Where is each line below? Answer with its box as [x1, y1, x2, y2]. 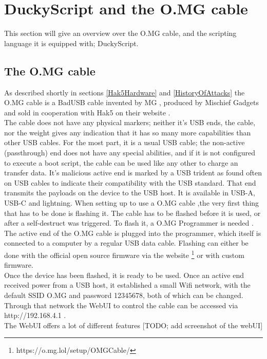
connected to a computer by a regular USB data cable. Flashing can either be [4, 237, 249, 248]
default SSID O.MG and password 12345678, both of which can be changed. [4, 290, 243, 301]
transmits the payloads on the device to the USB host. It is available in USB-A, [4, 187, 255, 198]
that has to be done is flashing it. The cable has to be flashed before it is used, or [4, 207, 261, 218]
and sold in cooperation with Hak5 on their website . [4, 107, 170, 117]
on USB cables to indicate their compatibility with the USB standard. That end [4, 177, 256, 188]
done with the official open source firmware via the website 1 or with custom [4, 248, 244, 260]
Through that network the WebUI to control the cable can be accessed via [4, 300, 238, 310]
